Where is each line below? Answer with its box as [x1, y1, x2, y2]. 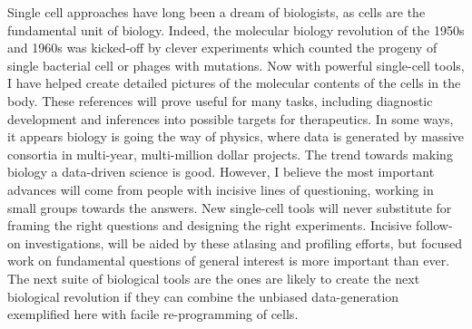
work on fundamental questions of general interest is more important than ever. [7, 251, 450, 270]
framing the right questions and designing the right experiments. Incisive [7, 216, 412, 235]
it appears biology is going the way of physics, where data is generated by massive [7, 127, 465, 146]
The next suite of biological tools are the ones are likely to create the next [7, 268, 420, 287]
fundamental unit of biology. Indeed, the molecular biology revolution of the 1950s [7, 20, 465, 39]
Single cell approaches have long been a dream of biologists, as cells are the [7, 3, 426, 21]
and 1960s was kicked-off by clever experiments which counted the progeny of [7, 38, 438, 57]
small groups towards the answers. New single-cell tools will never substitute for [7, 198, 452, 217]
